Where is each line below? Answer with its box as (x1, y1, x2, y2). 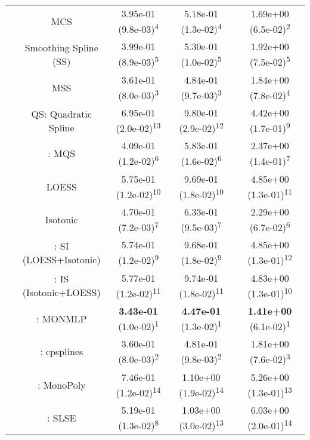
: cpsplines (40, 344, 83, 359)
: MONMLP (36, 312, 87, 326)
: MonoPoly (37, 377, 86, 392)
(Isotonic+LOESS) (22, 285, 101, 300)
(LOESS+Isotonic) (22, 252, 101, 266)
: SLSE (47, 411, 76, 425)
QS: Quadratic (31, 106, 92, 121)
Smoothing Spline (24, 40, 98, 54)
